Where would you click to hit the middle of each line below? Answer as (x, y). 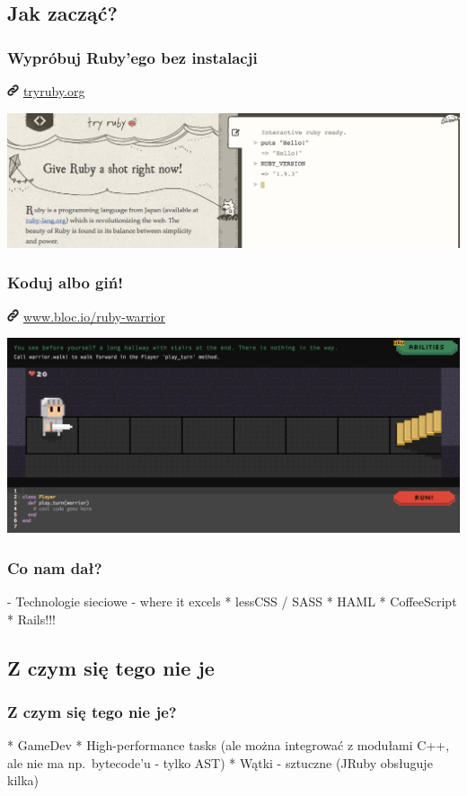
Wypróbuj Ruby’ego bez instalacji (132, 57)
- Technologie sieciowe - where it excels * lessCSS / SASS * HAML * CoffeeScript (232, 601)
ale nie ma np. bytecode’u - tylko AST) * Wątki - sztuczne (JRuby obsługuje (220, 762)
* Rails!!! (31, 619)
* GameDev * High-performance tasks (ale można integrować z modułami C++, (229, 745)
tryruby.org (54, 91)
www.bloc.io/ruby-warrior (94, 316)
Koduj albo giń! (65, 283)
